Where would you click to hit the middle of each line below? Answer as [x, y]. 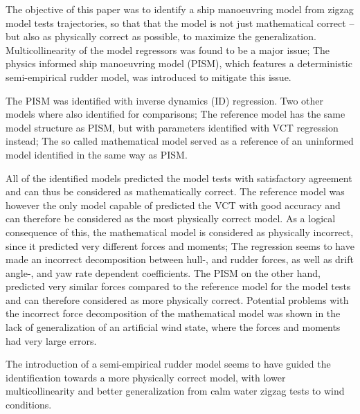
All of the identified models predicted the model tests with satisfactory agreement [179, 178]
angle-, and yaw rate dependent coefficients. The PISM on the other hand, [163, 272]
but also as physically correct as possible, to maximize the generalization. [161, 36]
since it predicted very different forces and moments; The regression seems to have [180, 245]
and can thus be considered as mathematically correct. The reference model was [175, 191]
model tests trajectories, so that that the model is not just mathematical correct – [180, 22]
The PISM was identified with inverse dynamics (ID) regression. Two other [165, 100]
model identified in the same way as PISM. [97, 154]
